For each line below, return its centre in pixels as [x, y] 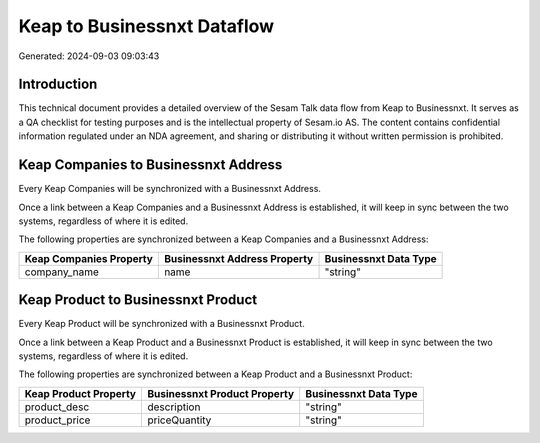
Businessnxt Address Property [238, 258]
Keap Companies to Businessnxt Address [150, 165]
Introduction [58, 84]
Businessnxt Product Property [220, 393]
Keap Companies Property [89, 258]
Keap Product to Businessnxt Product [138, 300]
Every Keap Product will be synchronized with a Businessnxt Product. [161, 324]
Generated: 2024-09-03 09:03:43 [89, 56]
